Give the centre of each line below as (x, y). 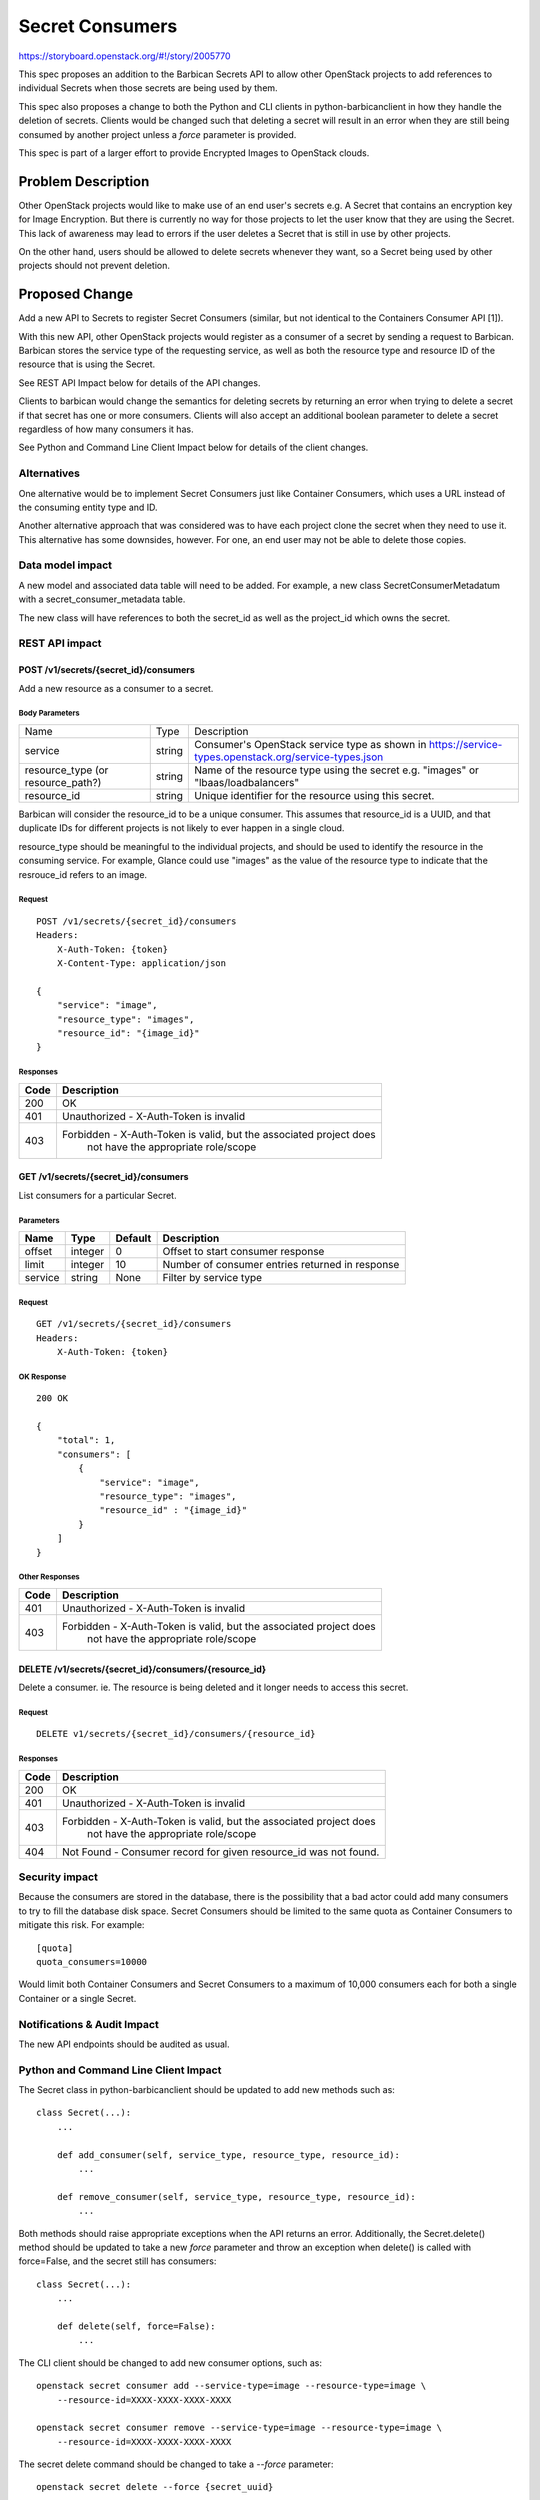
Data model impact (65, 565)
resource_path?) (63, 782)
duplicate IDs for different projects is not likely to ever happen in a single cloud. (181, 828)
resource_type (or (66, 770)
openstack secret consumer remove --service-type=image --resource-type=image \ (239, 2428)
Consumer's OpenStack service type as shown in (310, 744)
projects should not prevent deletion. (94, 266)
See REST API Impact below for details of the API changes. (139, 382)
